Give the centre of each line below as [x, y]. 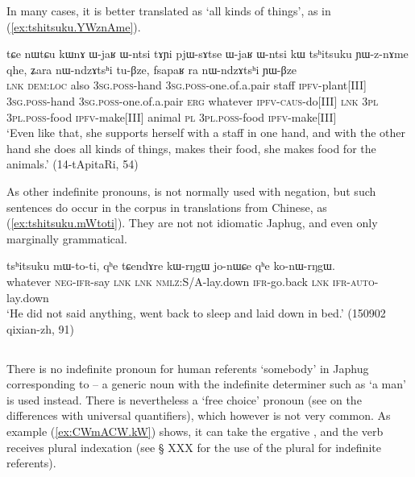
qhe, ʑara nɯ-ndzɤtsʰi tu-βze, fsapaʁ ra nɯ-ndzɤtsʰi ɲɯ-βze [152, 69]
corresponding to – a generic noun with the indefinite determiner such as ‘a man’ [206, 384]
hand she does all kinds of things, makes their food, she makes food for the [191, 148]
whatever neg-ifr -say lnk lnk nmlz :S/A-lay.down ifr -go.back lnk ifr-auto [191, 281]
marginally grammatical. [67, 238]
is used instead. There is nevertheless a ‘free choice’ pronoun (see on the [184, 399]
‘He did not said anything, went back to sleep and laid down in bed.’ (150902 [196, 313]
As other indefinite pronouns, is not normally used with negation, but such [191, 191]
